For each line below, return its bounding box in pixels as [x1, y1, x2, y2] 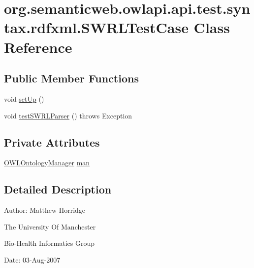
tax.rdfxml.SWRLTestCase [4, 17, 189, 38]
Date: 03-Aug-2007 [4, 254, 61, 265]
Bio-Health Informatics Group [4, 238, 95, 248]
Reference [4, 37, 72, 57]
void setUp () [4, 93, 44, 104]
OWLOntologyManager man [4, 157, 90, 168]
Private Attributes [4, 134, 100, 150]
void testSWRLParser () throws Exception [4, 110, 132, 120]
